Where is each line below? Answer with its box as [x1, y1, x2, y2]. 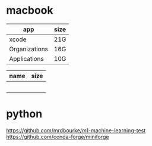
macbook [6, 4, 53, 17]
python [6, 107, 43, 121]
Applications [9, 54, 45, 63]
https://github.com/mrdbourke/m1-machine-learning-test [6, 126, 146, 134]
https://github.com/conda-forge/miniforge [6, 133, 109, 140]
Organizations [9, 45, 49, 53]
